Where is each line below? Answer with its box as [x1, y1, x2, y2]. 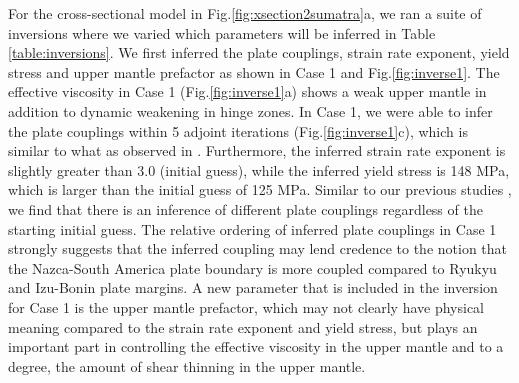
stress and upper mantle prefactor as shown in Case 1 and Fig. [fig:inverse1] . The [8, 61, 500, 82]
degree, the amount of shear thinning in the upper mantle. [8, 355, 366, 376]
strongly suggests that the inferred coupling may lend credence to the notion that [8, 238, 508, 259]
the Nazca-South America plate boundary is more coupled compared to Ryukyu [8, 257, 497, 278]
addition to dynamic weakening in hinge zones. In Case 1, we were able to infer [8, 100, 493, 121]
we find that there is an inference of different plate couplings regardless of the [8, 198, 483, 219]
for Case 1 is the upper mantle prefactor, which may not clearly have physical [8, 296, 485, 317]
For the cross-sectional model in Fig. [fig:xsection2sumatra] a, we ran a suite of [8, 3, 482, 23]
